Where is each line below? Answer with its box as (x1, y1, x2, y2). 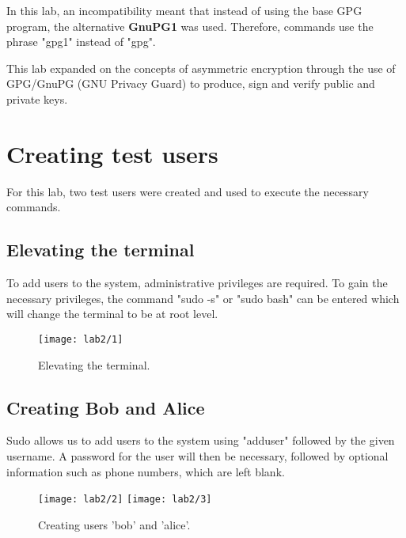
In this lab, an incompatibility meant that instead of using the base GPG (6, 2, 362, 18)
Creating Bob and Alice (6, 395, 205, 419)
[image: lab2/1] (38, 333, 123, 345)
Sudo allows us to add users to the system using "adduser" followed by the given (6, 432, 395, 449)
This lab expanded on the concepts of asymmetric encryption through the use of (6, 59, 396, 76)
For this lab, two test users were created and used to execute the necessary (6, 183, 369, 199)
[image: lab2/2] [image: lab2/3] (38, 494, 212, 506)
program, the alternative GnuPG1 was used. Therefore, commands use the (6, 17, 374, 34)
